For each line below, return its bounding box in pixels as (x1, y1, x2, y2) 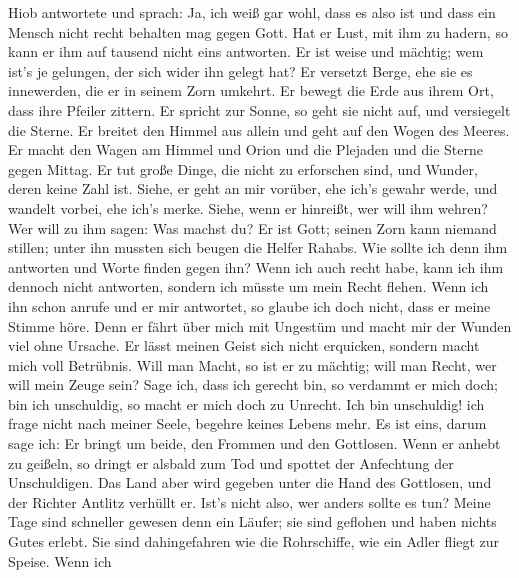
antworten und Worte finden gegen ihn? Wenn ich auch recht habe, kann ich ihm (8, 256, 504, 277)
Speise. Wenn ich (8, 550, 112, 571)
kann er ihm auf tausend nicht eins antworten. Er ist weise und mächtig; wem (8, 41, 484, 62)
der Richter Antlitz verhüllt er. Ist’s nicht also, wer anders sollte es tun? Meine (8, 491, 491, 512)
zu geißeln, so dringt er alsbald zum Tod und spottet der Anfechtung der (8, 452, 454, 473)
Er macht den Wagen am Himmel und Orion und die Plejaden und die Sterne (8, 139, 483, 160)
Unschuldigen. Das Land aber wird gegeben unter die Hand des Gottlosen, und (8, 472, 492, 493)
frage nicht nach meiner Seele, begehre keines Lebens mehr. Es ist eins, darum (8, 413, 487, 434)
